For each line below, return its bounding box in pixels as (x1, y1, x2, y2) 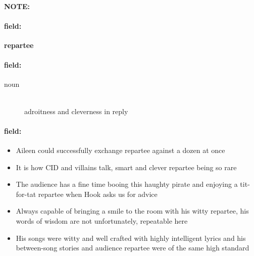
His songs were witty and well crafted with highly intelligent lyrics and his (16, 232, 246, 243)
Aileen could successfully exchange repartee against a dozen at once (16, 144, 225, 155)
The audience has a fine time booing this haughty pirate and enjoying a (16, 179, 238, 189)
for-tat (16, 188, 36, 199)
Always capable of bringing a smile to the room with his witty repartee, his (16, 206, 249, 216)
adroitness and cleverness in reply (24, 106, 128, 116)
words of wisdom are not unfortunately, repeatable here (16, 215, 188, 226)
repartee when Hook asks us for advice (38, 188, 158, 199)
